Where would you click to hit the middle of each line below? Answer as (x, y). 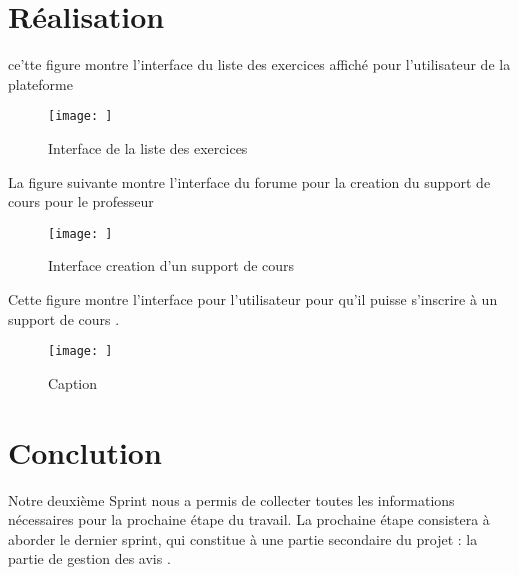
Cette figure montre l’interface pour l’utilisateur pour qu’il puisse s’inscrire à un (253, 299)
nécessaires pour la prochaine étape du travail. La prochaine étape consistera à (249, 519)
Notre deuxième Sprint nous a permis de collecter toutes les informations (231, 499)
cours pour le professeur (81, 201)
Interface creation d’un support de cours (171, 265)
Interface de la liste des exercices (148, 147)
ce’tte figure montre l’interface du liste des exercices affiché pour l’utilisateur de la (259, 64)
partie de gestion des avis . (89, 558)
